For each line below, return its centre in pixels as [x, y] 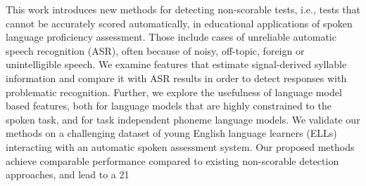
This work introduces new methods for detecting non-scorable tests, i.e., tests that [183, 9]
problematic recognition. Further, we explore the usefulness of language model [174, 92]
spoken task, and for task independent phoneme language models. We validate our [183, 119]
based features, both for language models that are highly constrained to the [169, 106]
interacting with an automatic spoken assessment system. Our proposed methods [180, 146]
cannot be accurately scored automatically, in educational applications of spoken [179, 23]
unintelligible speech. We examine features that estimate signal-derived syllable [176, 64]
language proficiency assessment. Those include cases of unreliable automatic [171, 37]
